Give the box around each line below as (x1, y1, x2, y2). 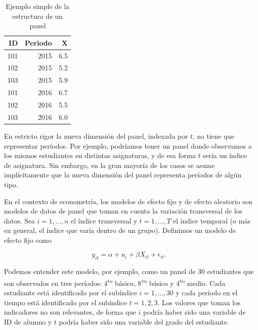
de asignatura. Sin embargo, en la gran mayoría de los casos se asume (4, 160, 215, 170)
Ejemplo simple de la (5, 1, 69, 11)
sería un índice (202, 150, 247, 161)
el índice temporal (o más (173, 215, 251, 225)
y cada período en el (176, 287, 238, 298)
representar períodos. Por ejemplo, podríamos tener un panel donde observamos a (4, 140, 252, 151)
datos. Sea (4, 215, 35, 225)
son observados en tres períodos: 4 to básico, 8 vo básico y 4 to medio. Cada (4, 276, 226, 288)
